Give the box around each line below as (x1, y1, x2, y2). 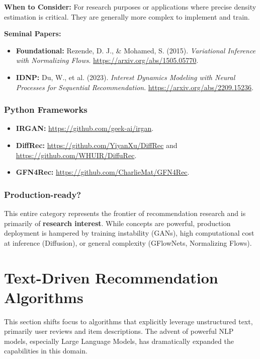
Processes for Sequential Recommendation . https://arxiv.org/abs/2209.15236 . (16, 82, 253, 92)
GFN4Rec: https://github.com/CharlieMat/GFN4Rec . (16, 167, 190, 177)
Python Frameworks (4, 103, 88, 116)
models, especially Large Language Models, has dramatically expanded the (4, 335, 234, 346)
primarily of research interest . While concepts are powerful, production (4, 218, 231, 228)
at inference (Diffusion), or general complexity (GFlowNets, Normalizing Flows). (4, 237, 252, 248)
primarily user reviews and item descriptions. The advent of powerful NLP (4, 326, 234, 336)
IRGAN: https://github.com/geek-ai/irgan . (16, 123, 154, 133)
